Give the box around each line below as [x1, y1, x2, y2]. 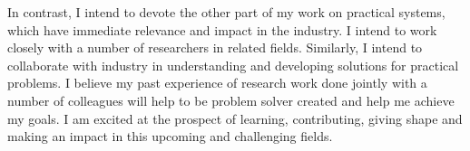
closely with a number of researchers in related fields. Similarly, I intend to [7, 38, 423, 57]
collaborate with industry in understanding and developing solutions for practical [7, 55, 459, 74]
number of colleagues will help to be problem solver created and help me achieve [7, 90, 455, 109]
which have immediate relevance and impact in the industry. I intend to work [7, 20, 437, 39]
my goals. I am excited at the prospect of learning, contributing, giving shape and [7, 109, 463, 127]
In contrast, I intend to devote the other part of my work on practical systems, [7, 3, 446, 21]
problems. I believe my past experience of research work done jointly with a [7, 73, 427, 92]
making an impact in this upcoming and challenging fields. [7, 127, 333, 146]
